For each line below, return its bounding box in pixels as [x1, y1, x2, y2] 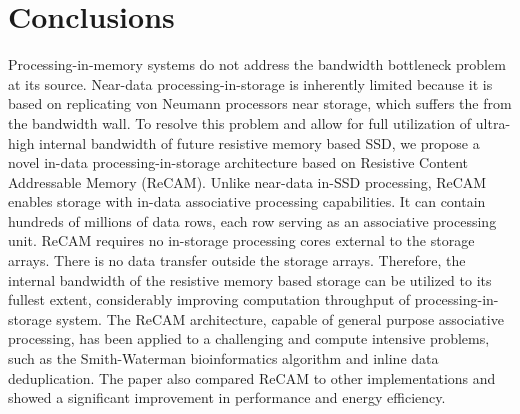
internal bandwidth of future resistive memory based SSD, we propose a [39, 132, 480, 153]
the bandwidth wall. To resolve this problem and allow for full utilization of [8, 112, 472, 133]
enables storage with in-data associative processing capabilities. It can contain [8, 191, 486, 212]
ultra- [475, 112, 511, 133]
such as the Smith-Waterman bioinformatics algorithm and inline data [8, 348, 439, 369]
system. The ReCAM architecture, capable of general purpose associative [56, 308, 504, 329]
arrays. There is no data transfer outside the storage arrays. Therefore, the [8, 250, 466, 271]
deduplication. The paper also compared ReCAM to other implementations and [8, 367, 496, 388]
